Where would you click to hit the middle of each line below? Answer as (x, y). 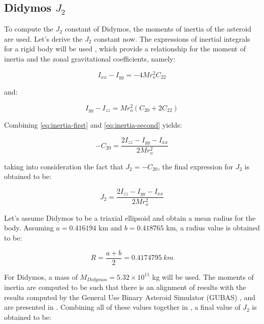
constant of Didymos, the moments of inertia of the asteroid (158, 29)
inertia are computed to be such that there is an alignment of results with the (125, 287)
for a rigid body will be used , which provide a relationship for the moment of (125, 49)
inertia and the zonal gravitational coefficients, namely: (90, 58)
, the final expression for (195, 166)
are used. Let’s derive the (43, 38)
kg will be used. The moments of (203, 276)
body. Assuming (29, 228)
